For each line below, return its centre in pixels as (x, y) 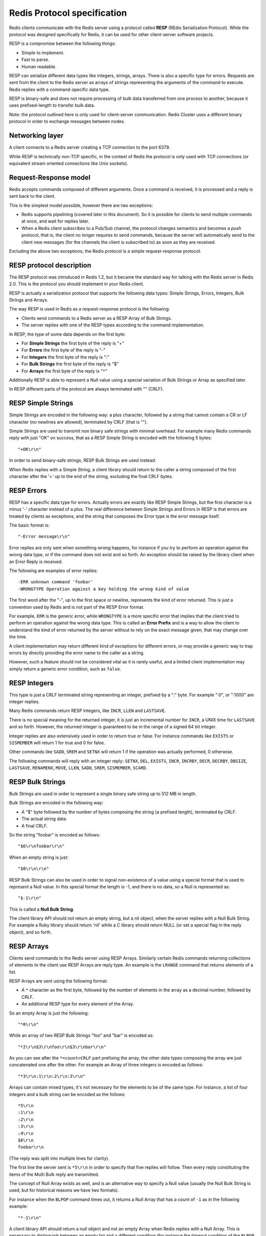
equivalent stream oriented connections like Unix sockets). (68, 163)
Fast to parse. (35, 60)
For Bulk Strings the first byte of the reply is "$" (70, 364)
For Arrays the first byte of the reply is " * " (65, 371)
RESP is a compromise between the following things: (63, 44)
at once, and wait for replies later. (55, 221)
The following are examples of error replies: (53, 571)
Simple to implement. (43, 52)
